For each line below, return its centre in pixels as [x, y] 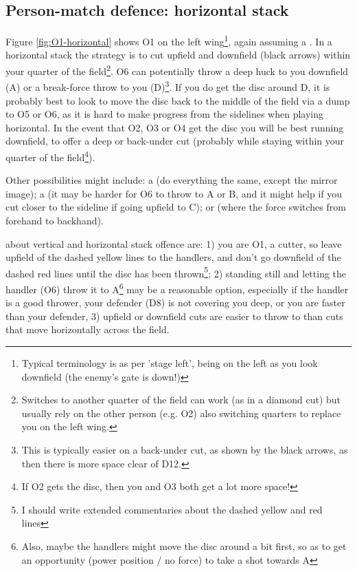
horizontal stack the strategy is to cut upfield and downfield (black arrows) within [178, 55]
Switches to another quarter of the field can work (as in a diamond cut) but [181, 400]
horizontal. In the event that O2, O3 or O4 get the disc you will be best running [175, 127]
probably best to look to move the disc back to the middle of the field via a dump [178, 100]
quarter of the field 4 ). [50, 156]
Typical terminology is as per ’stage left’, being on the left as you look [170, 363]
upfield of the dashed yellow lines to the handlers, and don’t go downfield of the [173, 257]
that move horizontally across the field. [88, 329]
